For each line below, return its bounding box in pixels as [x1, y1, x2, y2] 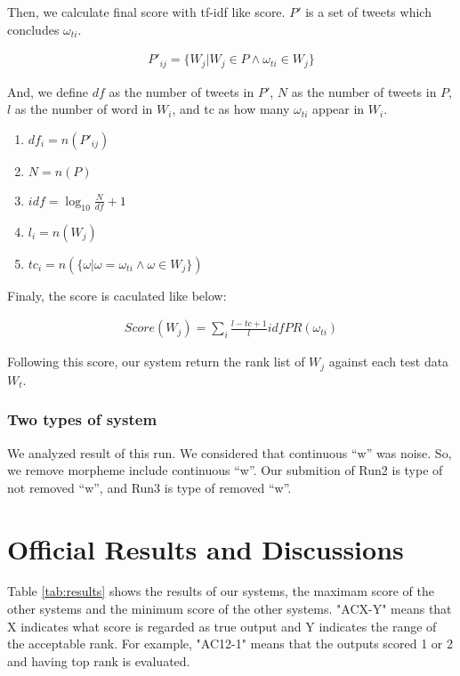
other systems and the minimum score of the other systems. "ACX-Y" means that [7, 600, 452, 618]
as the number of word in [14, 100, 153, 118]
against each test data [328, 352, 449, 371]
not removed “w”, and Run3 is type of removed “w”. [7, 478, 292, 496]
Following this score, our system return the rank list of [7, 352, 305, 371]
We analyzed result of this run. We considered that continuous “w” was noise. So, [7, 443, 452, 462]
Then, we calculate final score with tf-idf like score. [7, 3, 286, 20]
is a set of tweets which [305, 3, 432, 20]
